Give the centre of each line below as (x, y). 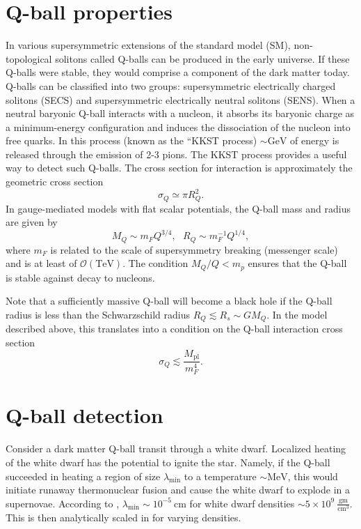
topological (29, 58)
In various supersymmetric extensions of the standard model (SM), (148, 45)
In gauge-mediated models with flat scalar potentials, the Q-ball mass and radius (178, 208)
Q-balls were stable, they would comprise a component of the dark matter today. (178, 72)
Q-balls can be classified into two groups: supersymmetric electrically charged (171, 85)
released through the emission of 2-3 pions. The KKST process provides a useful (176, 154)
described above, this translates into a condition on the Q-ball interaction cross (174, 329)
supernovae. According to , (63, 503)
